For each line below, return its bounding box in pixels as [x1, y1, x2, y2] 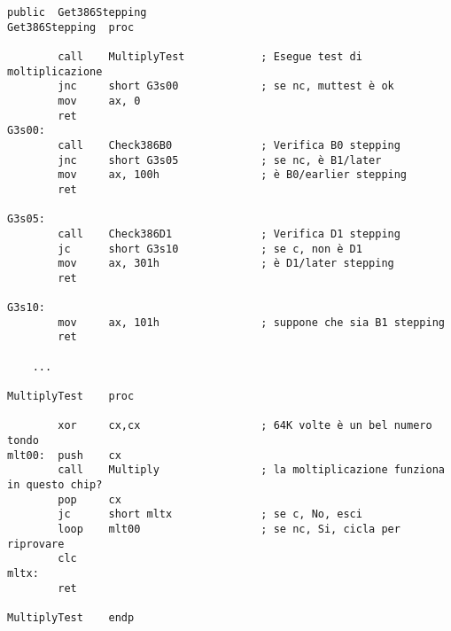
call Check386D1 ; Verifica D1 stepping [58, 227, 400, 240]
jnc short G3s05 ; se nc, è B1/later [58, 153, 382, 167]
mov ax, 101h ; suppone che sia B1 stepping [58, 315, 445, 329]
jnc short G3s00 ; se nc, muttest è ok [58, 80, 394, 93]
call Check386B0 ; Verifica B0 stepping [58, 138, 400, 152]
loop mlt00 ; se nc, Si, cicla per [58, 522, 400, 535]
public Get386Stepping [7, 6, 147, 19]
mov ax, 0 [58, 94, 141, 107]
